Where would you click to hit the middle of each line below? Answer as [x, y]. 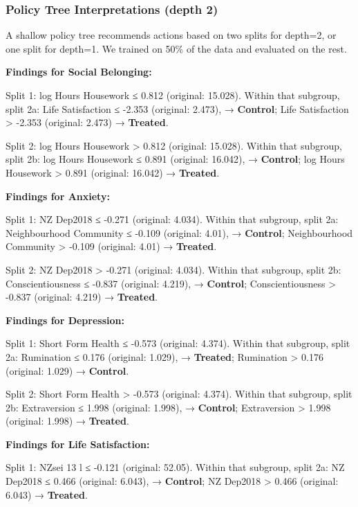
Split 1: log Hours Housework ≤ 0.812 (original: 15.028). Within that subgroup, [173, 95]
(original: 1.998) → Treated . [67, 421]
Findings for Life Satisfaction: [78, 444]
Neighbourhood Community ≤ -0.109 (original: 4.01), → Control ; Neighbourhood [179, 232]
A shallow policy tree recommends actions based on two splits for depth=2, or [171, 35]
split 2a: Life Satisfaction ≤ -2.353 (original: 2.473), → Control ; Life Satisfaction [177, 108]
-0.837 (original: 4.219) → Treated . [82, 297]
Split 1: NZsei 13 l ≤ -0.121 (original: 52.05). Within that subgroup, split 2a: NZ [175, 467]
